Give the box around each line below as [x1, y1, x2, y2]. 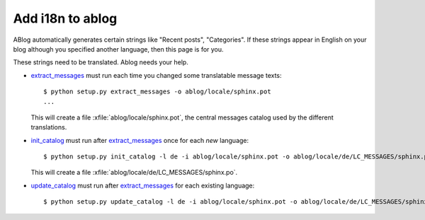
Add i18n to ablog [13, 11, 118, 26]
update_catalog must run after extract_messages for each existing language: [30, 181, 255, 190]
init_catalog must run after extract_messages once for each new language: [30, 136, 249, 144]
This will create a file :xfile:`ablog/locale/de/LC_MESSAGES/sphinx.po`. [30, 168, 238, 177]
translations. [30, 123, 67, 132]
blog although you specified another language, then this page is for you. [13, 45, 224, 53]
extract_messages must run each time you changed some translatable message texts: [30, 71, 283, 79]
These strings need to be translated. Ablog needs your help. [13, 58, 189, 66]
